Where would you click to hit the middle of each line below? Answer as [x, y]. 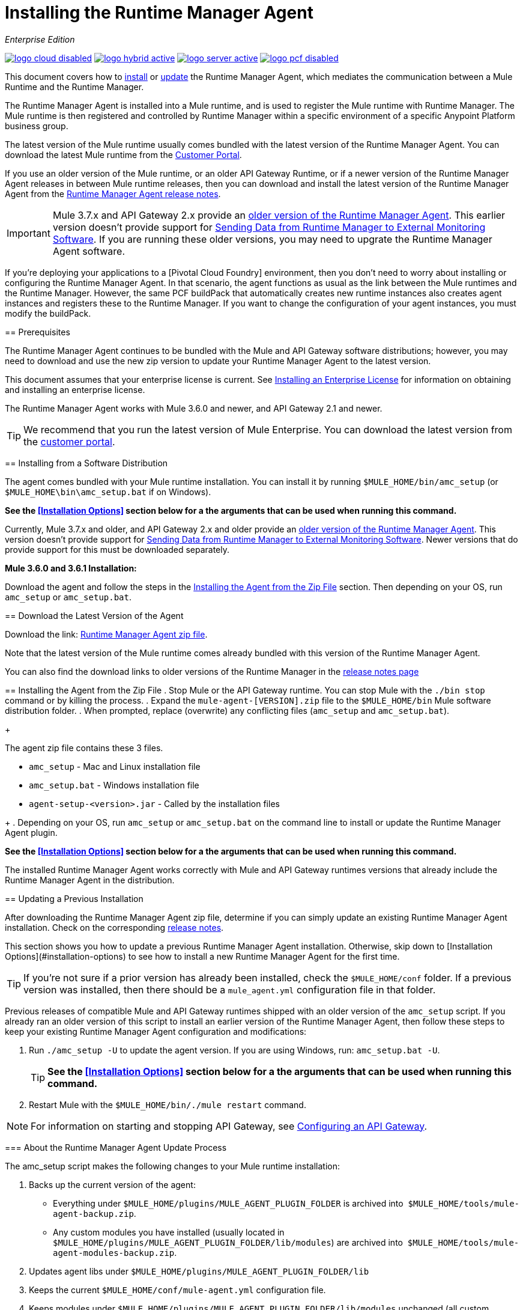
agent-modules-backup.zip [114, 1253]
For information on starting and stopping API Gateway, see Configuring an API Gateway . [229, 1126]
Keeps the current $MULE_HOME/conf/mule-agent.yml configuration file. [177, 1290]
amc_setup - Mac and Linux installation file [115, 766]
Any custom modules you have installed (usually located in [169, 1232]
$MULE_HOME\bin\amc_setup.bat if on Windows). [108, 492]
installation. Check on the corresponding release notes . [114, 927]
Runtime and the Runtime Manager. [74, 87]
